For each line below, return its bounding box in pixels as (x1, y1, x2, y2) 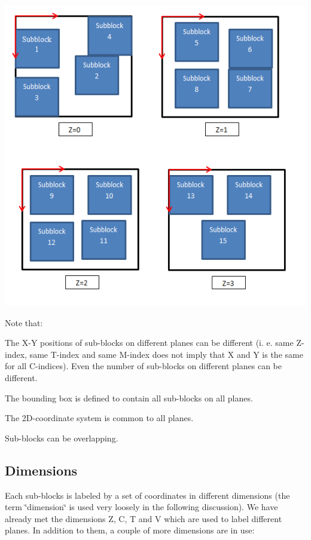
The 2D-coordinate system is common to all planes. (5, 412, 194, 424)
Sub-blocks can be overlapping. (5, 431, 118, 444)
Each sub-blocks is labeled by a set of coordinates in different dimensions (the (5, 489, 290, 501)
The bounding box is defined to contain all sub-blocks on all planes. (5, 391, 253, 404)
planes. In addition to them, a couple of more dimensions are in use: (5, 524, 255, 536)
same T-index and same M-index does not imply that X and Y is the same (29, 348, 303, 360)
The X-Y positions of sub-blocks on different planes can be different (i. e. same (5, 336, 294, 349)
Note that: (5, 316, 43, 329)
